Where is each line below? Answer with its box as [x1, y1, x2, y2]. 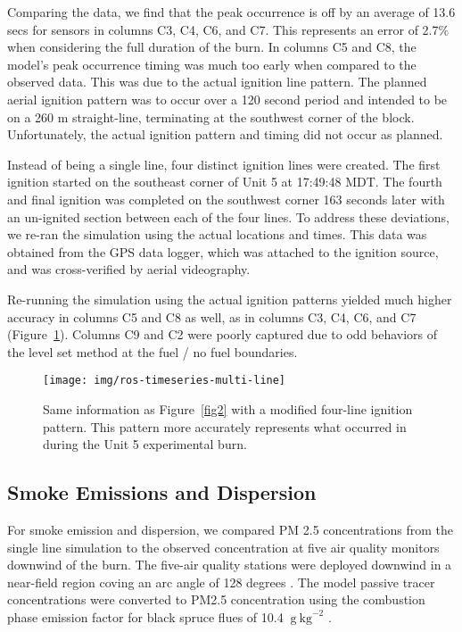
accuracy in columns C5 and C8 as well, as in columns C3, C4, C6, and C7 [7, 307, 417, 326]
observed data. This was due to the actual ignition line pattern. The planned [7, 72, 427, 91]
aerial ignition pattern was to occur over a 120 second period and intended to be [7, 89, 448, 108]
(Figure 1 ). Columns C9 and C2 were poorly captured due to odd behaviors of [7, 325, 438, 344]
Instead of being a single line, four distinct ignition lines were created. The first [7, 154, 441, 173]
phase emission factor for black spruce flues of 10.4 [7, 607, 284, 626]
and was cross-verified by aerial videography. [7, 260, 251, 279]
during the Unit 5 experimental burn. [43, 435, 247, 453]
